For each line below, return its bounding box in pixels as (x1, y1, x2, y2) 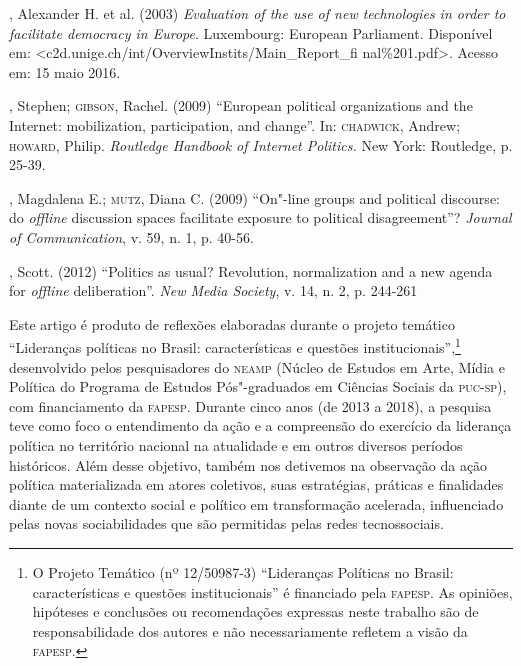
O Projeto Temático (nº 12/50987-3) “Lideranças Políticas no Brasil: (32, 561, 454, 582)
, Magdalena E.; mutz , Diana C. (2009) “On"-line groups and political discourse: (9, 187, 500, 208)
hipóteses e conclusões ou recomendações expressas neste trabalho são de (32, 601, 479, 622)
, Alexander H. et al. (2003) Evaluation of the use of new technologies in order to (9, 3, 506, 23)
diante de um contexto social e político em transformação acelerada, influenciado (9, 493, 504, 514)
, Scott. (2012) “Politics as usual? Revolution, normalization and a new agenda (9, 260, 493, 281)
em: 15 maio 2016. (9, 61, 121, 82)
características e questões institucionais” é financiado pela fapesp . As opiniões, (32, 581, 513, 602)
